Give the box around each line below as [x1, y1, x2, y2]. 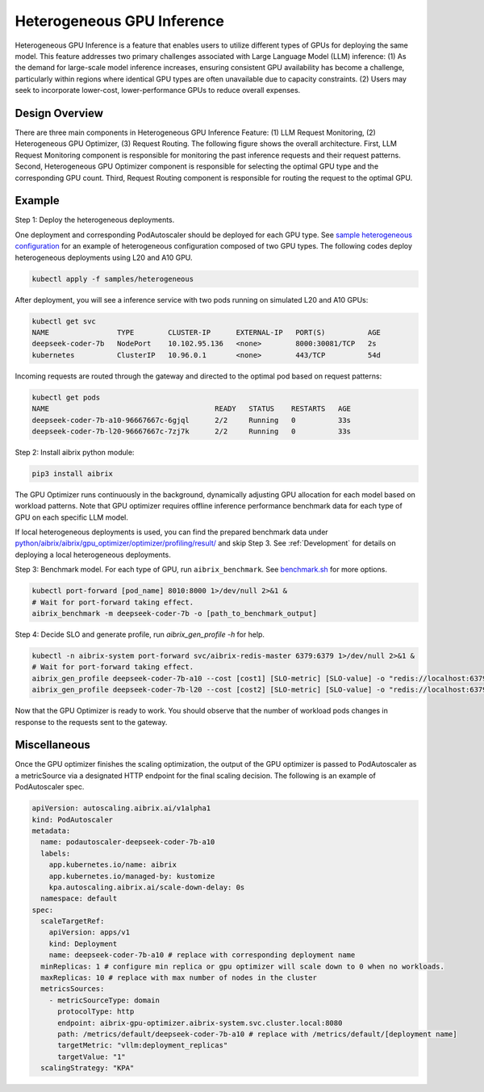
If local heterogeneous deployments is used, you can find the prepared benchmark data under [15, 527, 328, 537]
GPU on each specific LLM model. [15, 513, 128, 522]
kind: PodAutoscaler [31, 815, 113, 824]
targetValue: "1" [57, 1052, 127, 1061]
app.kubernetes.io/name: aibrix [48, 860, 177, 869]
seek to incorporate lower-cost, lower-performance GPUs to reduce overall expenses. [15, 86, 301, 95]
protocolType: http [57, 1007, 135, 1016]
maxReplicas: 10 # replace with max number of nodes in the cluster [40, 973, 318, 982]
